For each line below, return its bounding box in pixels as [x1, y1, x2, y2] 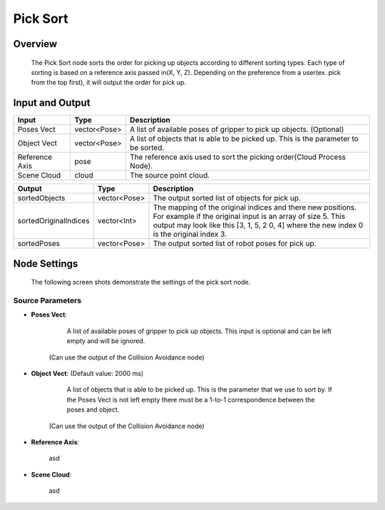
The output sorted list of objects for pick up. [153, 193, 301, 203]
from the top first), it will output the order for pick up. [31, 78, 187, 87]
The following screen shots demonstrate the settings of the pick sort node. [31, 278, 251, 287]
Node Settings [13, 257, 78, 270]
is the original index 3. [153, 229, 227, 239]
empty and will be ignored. [66, 337, 145, 345]
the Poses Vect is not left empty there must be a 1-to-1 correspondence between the [66, 395, 315, 404]
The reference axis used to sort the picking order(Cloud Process [129, 152, 346, 162]
